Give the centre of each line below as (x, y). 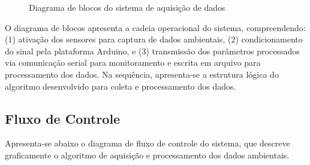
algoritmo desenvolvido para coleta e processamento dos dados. (121, 86)
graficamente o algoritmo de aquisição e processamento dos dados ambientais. (147, 155)
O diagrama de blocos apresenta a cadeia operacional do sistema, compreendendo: (155, 27)
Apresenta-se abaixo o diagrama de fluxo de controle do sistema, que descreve (148, 143)
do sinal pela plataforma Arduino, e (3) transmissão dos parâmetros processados (152, 51)
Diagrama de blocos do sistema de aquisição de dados (127, 7)
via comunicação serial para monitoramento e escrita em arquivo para (133, 62)
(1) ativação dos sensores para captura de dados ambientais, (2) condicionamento (154, 39)
